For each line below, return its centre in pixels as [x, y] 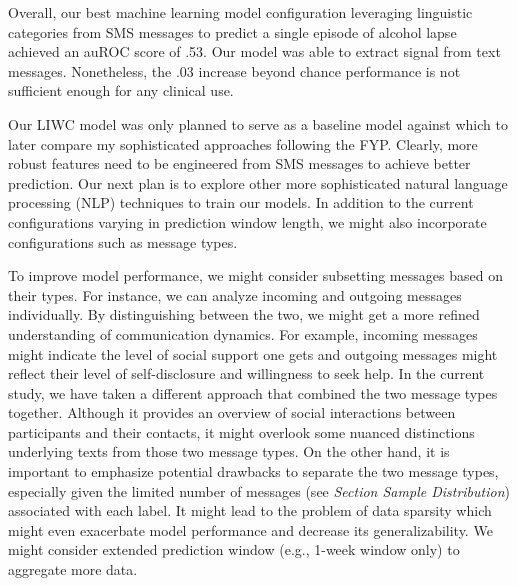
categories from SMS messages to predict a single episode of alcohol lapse [232, 31]
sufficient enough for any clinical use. [121, 90]
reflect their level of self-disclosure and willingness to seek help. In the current [246, 373]
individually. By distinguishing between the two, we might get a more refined [244, 314]
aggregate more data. [73, 569]
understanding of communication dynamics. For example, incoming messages [243, 333]
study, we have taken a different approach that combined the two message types [253, 392]
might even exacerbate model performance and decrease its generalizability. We [250, 529]
